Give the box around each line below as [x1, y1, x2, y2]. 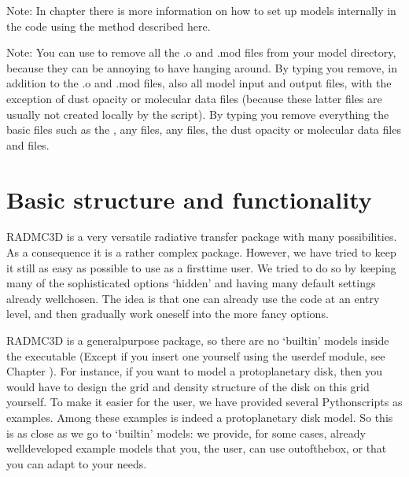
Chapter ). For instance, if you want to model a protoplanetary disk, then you [6, 363, 383, 379]
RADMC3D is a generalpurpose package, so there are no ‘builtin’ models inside [6, 332, 389, 349]
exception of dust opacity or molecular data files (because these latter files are [6, 90, 382, 106]
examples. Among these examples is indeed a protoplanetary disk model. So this [6, 409, 393, 425]
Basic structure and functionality [6, 183, 372, 215]
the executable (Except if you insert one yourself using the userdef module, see [6, 347, 385, 364]
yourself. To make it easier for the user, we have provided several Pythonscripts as [6, 394, 403, 410]
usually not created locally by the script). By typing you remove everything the [6, 105, 389, 122]
